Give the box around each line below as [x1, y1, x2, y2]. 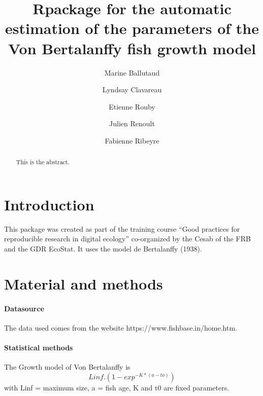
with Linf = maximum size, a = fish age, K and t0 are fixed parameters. [4, 382, 229, 392]
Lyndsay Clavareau [102, 84, 162, 95]
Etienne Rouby [109, 101, 155, 112]
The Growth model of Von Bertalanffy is [4, 362, 130, 372]
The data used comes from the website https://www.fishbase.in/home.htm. [4, 322, 237, 333]
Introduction [4, 194, 94, 214]
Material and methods [4, 273, 163, 294]
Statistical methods [4, 342, 73, 352]
